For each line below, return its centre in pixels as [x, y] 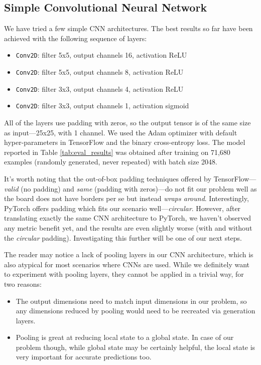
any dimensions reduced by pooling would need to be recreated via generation [136, 311]
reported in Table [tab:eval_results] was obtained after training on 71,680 [117, 152]
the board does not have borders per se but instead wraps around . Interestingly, [126, 198]
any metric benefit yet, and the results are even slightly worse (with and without [128, 227]
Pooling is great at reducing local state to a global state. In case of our [125, 337]
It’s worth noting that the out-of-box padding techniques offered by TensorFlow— [130, 178]
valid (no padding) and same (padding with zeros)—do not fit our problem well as [130, 188]
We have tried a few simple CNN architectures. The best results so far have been [128, 28]
